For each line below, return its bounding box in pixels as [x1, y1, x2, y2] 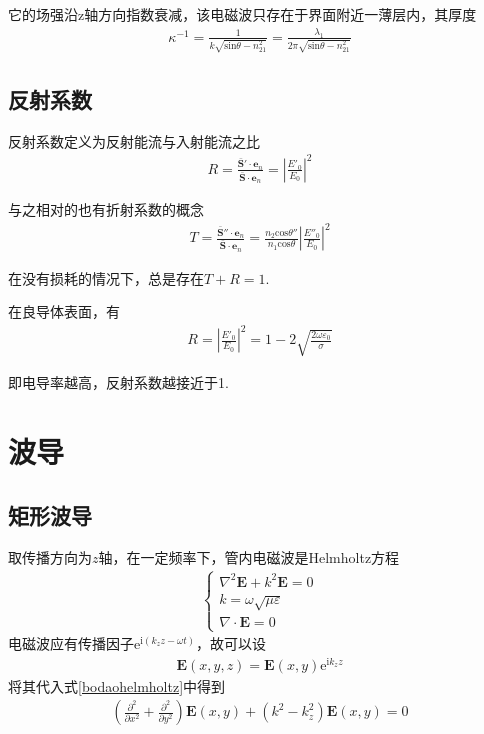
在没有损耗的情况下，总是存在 [8, 267, 204, 288]
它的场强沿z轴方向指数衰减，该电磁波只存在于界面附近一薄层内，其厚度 [8, 4, 477, 24]
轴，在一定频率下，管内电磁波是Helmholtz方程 [98, 546, 400, 567]
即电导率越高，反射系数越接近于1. [8, 372, 229, 393]
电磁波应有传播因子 [8, 633, 134, 654]
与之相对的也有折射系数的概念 [8, 199, 204, 220]
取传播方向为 [8, 546, 92, 567]
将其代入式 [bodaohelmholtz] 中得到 [8, 675, 226, 696]
